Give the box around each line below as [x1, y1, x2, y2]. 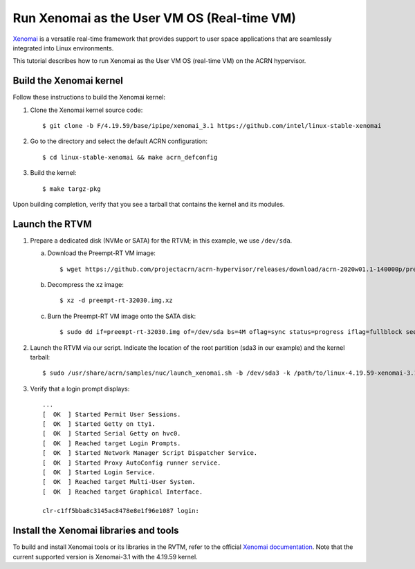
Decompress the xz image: [47, 281, 124, 289]
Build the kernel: [30, 169, 77, 177]
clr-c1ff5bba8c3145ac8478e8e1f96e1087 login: [42, 507, 200, 515]
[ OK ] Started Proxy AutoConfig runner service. [42, 458, 221, 467]
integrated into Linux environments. [12, 44, 114, 52]
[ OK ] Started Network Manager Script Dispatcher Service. [42, 449, 258, 457]
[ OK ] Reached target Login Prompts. [42, 439, 181, 447]
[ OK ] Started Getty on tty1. [42, 420, 156, 428]
